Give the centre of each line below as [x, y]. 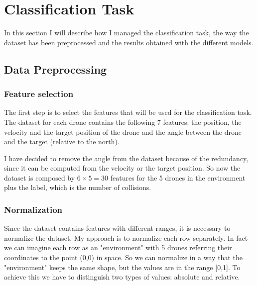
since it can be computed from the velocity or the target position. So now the [122, 168]
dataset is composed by [40, 177]
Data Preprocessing [56, 69]
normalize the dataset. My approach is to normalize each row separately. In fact [126, 237]
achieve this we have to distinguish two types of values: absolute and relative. [122, 277]
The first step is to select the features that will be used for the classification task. [128, 112]
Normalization [33, 209]
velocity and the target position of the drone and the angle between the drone [123, 132]
